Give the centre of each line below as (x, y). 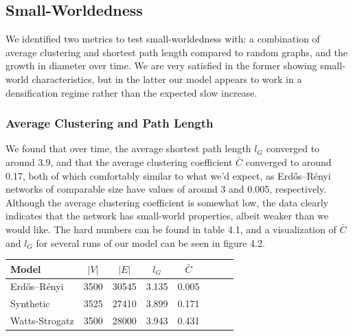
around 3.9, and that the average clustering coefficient (119, 161)
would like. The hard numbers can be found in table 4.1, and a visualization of (171, 229)
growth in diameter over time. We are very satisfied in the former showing (161, 65)
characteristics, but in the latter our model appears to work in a (167, 79)
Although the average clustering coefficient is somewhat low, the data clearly (167, 202)
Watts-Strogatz (42, 321)
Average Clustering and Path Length (110, 123)
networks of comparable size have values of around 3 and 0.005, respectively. (166, 189)
